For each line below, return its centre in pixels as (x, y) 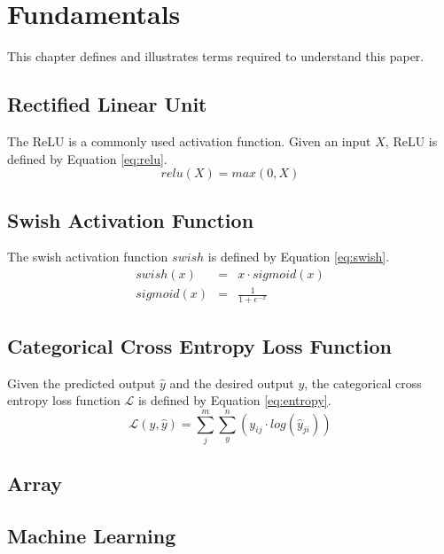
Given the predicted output (82, 382)
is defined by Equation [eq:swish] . (299, 257)
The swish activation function (88, 257)
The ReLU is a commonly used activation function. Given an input (189, 140)
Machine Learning (92, 535)
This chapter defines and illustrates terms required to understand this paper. (216, 56)
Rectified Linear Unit (107, 104)
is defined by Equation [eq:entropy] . (234, 400)
